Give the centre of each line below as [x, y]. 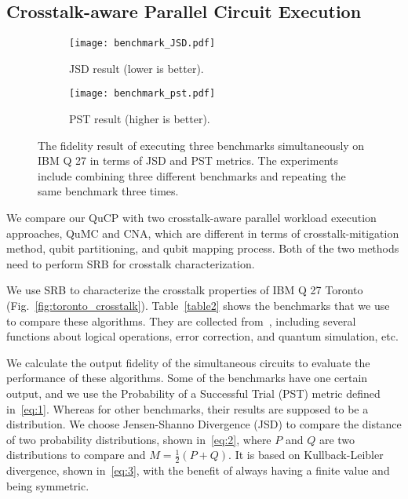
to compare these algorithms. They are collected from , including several [181, 321]
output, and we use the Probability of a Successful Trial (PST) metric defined [193, 393]
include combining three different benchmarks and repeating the [192, 175]
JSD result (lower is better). [137, 68]
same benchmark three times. [108, 191]
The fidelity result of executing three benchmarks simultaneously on [201, 145]
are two [337, 439]
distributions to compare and [76, 455]
